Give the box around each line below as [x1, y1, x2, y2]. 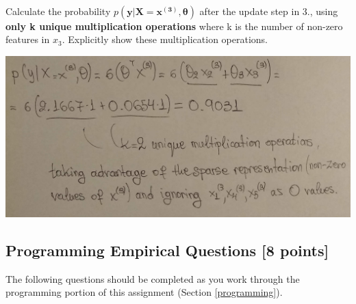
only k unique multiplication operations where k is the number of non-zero [5, 18, 343, 33]
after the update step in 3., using [199, 3, 338, 18]
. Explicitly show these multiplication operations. [62, 32, 268, 46]
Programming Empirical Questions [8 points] [5, 240, 329, 261]
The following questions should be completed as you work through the [5, 271, 300, 286]
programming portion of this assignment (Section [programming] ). [5, 285, 283, 299]
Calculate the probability [5, 3, 111, 18]
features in [5, 32, 50, 46]
